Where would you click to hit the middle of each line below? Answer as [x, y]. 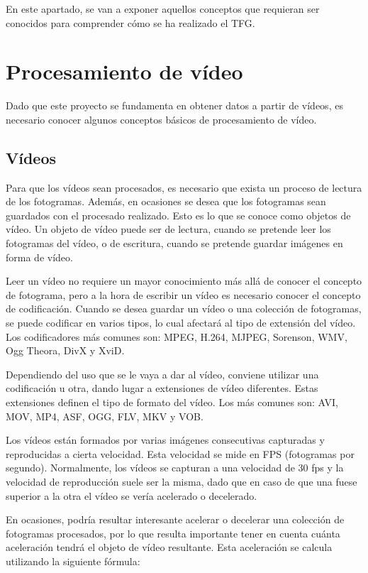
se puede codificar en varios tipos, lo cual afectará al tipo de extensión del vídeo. [181, 323]
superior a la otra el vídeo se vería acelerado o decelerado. [132, 495]
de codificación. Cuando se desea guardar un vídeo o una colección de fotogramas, [184, 309]
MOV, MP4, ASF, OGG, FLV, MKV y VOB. [105, 416]
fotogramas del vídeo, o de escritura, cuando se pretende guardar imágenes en [174, 243]
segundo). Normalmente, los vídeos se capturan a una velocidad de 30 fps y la [175, 468]
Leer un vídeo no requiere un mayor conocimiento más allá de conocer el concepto [184, 281]
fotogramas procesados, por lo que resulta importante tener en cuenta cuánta [173, 533]
